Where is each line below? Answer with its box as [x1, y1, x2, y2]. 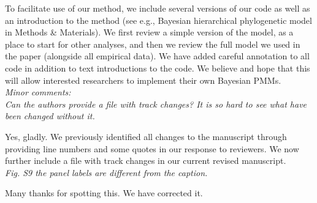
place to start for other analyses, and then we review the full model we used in [5, 37, 300, 50]
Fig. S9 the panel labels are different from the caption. [5, 166, 208, 179]
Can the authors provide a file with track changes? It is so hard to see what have [5, 97, 307, 110]
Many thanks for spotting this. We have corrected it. [5, 186, 203, 199]
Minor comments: [5, 86, 71, 98]
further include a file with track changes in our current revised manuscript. [5, 154, 286, 167]
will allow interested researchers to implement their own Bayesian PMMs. [5, 73, 281, 86]
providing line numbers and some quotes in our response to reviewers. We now [5, 142, 299, 155]
